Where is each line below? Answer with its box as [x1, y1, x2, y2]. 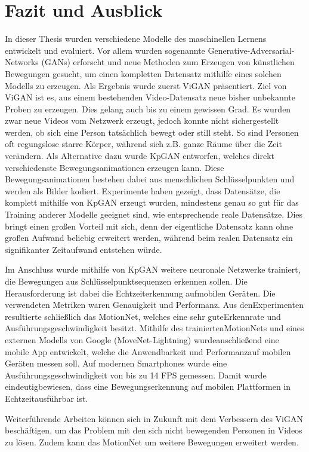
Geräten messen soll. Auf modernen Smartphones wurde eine [5, 357, 227, 369]
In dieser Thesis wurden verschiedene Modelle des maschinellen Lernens [5, 32, 267, 45]
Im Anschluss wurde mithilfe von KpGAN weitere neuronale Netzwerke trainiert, [5, 263, 301, 276]
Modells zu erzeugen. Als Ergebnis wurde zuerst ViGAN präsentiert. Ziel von [5, 79, 287, 91]
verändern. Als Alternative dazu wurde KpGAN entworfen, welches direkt [5, 149, 274, 162]
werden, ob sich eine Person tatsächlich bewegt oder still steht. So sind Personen [5, 126, 299, 138]
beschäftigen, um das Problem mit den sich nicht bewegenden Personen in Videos [5, 424, 302, 436]
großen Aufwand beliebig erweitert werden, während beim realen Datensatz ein [5, 231, 293, 244]
